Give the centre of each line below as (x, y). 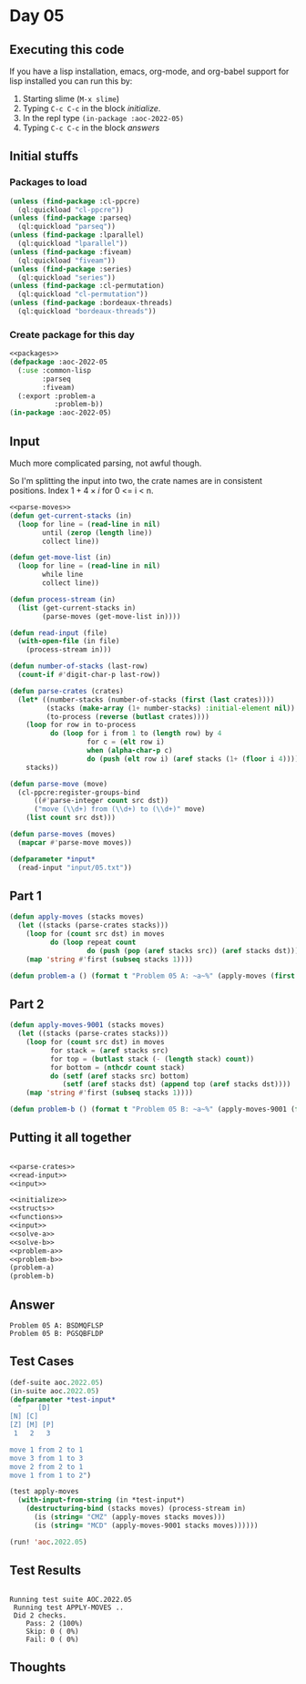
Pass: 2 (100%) (55, 1623)
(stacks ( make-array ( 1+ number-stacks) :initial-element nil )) (171, 708)
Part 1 (26, 895)
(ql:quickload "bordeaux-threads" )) (87, 312)
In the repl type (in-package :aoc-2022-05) (103, 118)
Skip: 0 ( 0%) (52, 1631)
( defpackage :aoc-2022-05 (58, 362)
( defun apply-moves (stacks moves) (77, 917)
